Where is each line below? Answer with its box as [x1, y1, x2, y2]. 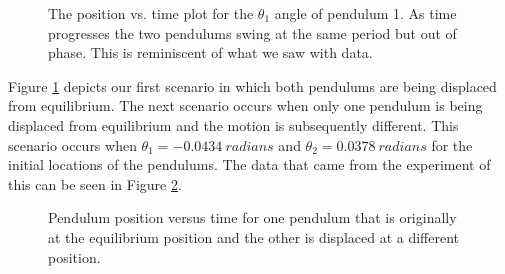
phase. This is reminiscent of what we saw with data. [48, 42, 373, 63]
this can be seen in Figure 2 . [8, 173, 182, 194]
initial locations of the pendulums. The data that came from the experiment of [8, 154, 491, 175]
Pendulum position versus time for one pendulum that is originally [48, 207, 457, 228]
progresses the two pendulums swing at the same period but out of [48, 22, 457, 43]
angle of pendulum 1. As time [274, 3, 457, 23]
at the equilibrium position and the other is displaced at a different [48, 226, 460, 247]
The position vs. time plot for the [48, 3, 254, 23]
